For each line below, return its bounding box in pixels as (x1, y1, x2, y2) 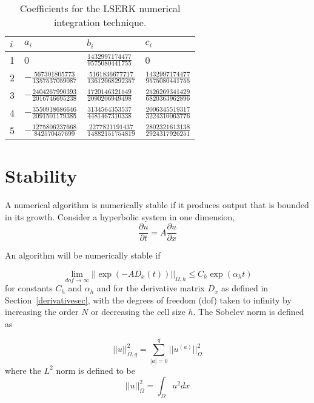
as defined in (221, 282, 269, 294)
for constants (5, 282, 53, 294)
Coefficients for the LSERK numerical (19, 1, 181, 15)
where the (5, 364, 41, 376)
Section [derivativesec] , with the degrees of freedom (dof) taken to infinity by (5, 293, 292, 306)
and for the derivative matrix (96, 282, 205, 294)
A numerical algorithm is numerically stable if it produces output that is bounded (5, 198, 309, 211)
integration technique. (53, 15, 147, 29)
